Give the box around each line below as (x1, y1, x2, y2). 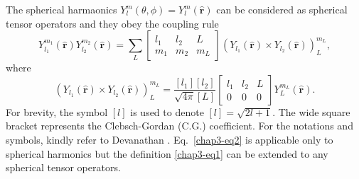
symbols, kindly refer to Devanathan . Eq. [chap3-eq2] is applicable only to (6, 132, 333, 146)
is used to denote (130, 104, 204, 119)
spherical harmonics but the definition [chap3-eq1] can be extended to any (6, 146, 328, 161)
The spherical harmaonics (6, 2, 117, 16)
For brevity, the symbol (6, 104, 108, 119)
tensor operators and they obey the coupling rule (6, 16, 219, 30)
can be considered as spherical (216, 2, 348, 16)
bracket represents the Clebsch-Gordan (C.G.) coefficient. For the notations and (6, 118, 353, 133)
